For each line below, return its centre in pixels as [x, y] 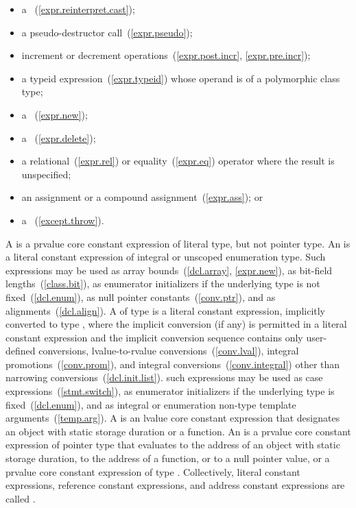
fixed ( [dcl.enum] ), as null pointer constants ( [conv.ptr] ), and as [141, 297]
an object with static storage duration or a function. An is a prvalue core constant [178, 431]
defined [21, 351]
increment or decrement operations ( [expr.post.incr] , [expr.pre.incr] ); [166, 55]
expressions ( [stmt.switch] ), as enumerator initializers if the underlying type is [170, 391]
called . [21, 498]
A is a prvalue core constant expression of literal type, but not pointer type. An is [178, 243]
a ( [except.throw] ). [63, 220]
